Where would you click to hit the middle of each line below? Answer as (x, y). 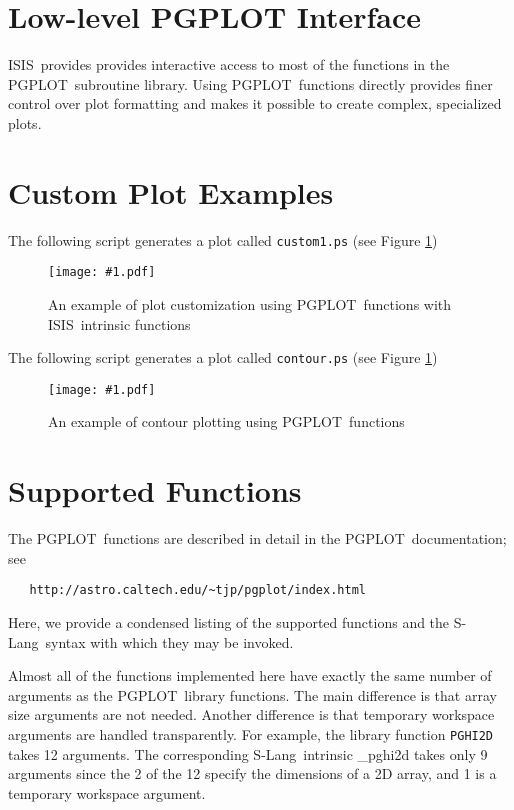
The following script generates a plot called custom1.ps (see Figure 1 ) (223, 239)
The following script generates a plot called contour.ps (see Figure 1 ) (223, 357)
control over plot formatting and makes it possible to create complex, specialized (255, 103)
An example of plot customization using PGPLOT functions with (250, 303)
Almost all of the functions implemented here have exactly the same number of (250, 675)
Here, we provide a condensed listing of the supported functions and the (229, 622)
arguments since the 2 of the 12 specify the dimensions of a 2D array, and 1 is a (252, 773)
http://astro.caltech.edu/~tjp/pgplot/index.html (197, 590)
